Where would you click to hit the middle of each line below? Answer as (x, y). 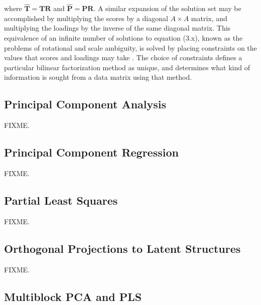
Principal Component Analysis (85, 104)
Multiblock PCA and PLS (73, 296)
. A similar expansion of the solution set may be (167, 8)
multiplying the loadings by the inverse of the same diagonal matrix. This (117, 28)
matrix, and (209, 18)
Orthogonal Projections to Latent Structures (122, 248)
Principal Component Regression (91, 152)
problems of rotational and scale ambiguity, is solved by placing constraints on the (130, 47)
